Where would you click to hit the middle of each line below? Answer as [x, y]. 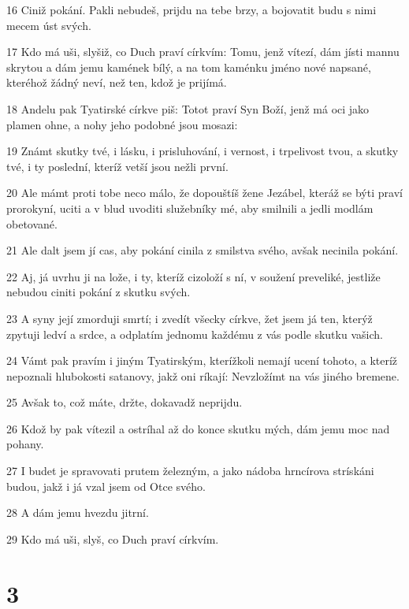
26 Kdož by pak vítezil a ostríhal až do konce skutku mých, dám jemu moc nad [198, 428]
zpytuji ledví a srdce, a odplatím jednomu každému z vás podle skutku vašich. [195, 334]
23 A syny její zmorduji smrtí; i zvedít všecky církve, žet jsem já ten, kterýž [190, 318]
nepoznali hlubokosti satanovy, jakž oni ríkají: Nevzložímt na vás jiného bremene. [203, 375]
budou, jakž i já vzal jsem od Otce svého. [106, 486]
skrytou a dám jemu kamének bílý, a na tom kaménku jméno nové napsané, [189, 67]
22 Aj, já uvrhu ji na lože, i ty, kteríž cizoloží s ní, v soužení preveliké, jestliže [193, 276]
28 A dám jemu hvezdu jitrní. [78, 512]
